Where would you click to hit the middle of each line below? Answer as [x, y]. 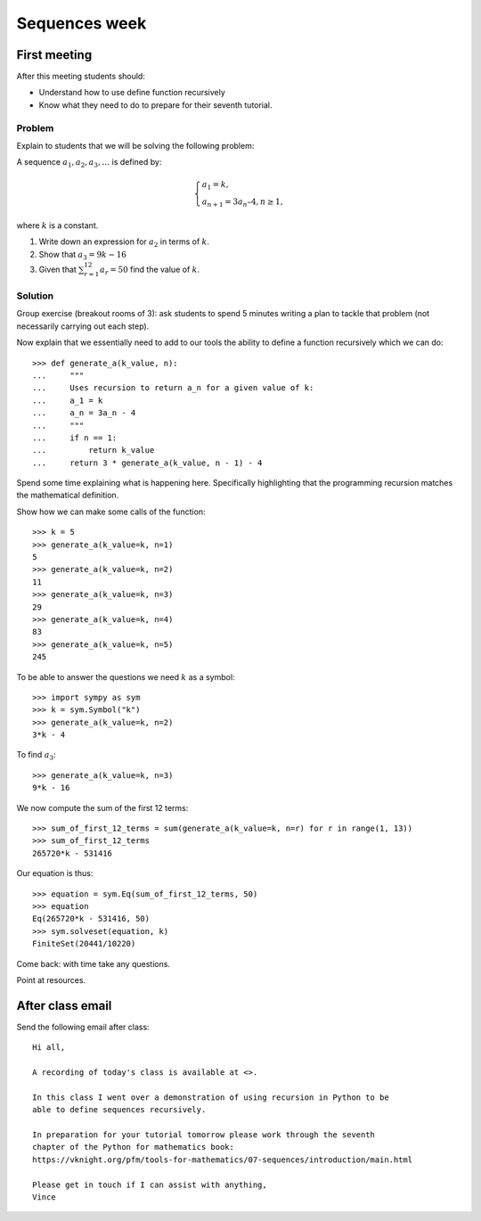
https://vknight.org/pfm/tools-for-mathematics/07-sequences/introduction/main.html [223, 1160]
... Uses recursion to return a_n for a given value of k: [173, 388]
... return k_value [94, 451]
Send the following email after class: [83, 1027]
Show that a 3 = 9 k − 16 [82, 255]
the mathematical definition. [68, 496]
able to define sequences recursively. [119, 1110]
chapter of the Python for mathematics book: [134, 1147]
